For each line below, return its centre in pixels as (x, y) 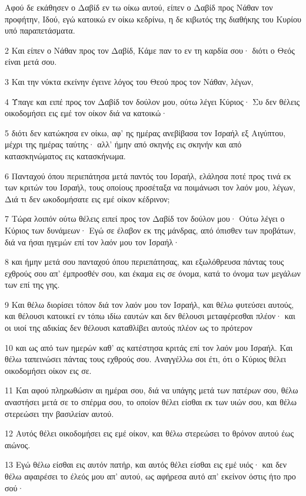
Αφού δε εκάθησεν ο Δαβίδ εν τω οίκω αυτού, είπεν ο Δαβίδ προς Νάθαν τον (139, 7)
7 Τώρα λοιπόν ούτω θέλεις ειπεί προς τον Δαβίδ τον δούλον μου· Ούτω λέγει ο (145, 219)
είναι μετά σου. (31, 62)
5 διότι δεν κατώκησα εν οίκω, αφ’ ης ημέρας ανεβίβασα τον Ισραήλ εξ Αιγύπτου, (145, 132)
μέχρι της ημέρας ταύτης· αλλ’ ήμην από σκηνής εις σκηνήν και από (123, 144)
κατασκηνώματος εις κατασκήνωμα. (65, 155)
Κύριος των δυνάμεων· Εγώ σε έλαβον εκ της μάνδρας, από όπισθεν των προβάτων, (150, 230)
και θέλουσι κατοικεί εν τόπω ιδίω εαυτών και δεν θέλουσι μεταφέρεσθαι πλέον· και (150, 316)
